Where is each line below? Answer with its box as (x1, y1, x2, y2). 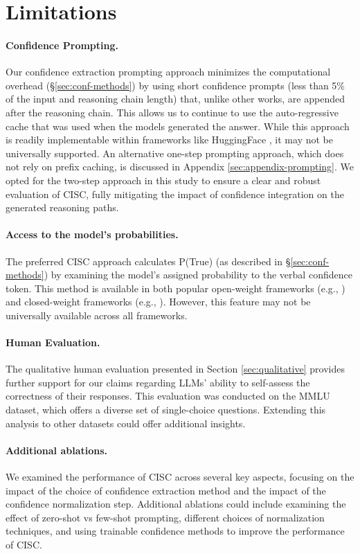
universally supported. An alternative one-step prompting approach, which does (6, 145, 344, 160)
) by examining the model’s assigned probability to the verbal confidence (44, 267, 352, 282)
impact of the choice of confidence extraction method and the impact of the (6, 483, 326, 497)
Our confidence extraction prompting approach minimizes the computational (6, 64, 331, 79)
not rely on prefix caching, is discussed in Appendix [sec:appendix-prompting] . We (6, 159, 354, 174)
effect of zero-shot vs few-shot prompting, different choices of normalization (6, 510, 325, 524)
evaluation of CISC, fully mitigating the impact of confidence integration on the (6, 186, 344, 201)
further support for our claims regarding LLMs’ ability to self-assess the (6, 375, 310, 389)
